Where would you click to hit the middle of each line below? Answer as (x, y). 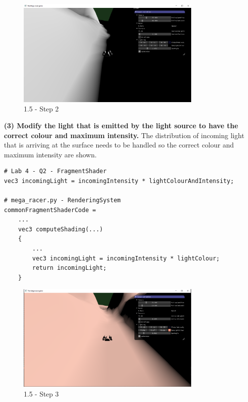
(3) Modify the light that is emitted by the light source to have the (121, 125)
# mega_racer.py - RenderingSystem (62, 201)
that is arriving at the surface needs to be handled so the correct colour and (119, 145)
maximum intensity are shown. (50, 154)
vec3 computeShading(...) (61, 229)
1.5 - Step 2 (41, 109)
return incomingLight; (69, 268)
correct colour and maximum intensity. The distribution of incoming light (124, 135)
